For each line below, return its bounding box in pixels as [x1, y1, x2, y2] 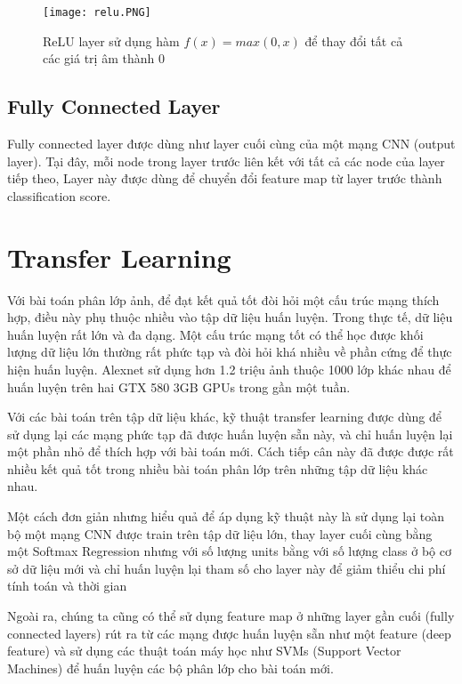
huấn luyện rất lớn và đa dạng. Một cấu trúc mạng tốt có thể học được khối [7, 325, 424, 343]
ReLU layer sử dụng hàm [43, 31, 180, 50]
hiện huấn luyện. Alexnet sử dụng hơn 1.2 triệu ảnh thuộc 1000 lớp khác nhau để [7, 359, 451, 378]
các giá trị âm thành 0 [43, 49, 165, 68]
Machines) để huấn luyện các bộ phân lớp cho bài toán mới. [7, 658, 334, 677]
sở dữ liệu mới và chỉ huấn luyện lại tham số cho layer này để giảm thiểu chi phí [7, 559, 446, 577]
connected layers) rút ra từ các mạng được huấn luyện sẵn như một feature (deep [7, 624, 451, 642]
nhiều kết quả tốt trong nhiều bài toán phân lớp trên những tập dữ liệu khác [7, 459, 428, 478]
